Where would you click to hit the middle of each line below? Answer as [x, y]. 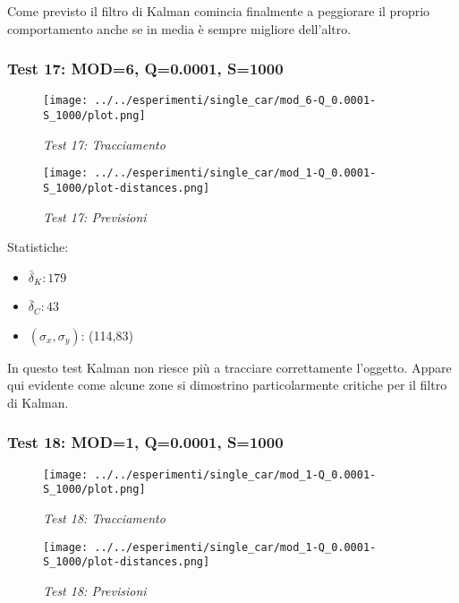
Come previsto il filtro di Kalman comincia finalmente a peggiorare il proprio [219, 11]
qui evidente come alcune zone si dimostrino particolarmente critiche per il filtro [227, 385]
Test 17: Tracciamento [104, 144]
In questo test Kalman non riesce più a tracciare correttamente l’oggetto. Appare [229, 367]
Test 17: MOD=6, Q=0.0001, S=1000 [145, 69]
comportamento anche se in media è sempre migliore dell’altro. [179, 28]
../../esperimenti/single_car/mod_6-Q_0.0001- [235, 101]
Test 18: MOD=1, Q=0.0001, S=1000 [145, 442]
